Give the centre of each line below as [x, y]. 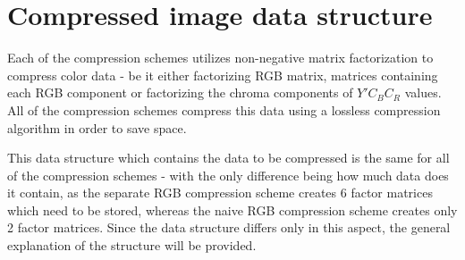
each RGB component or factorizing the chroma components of [180, 92]
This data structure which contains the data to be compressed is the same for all [228, 158]
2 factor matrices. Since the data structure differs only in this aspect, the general [229, 227]
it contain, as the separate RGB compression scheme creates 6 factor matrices [220, 193]
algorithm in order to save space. [97, 127]
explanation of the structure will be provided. [132, 245]
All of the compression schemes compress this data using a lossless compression [224, 109]
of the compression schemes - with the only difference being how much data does [228, 175]
